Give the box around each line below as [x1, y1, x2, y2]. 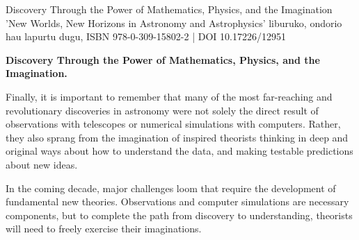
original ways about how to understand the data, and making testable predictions [6, 144, 353, 158]
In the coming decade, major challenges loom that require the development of [6, 180, 336, 195]
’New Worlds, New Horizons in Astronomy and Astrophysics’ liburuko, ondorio [6, 15, 342, 30]
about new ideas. [6, 157, 78, 171]
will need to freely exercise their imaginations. [6, 221, 202, 236]
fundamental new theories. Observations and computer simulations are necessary [6, 194, 349, 209]
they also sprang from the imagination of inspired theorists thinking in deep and [6, 130, 349, 144]
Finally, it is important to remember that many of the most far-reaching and [6, 89, 333, 103]
